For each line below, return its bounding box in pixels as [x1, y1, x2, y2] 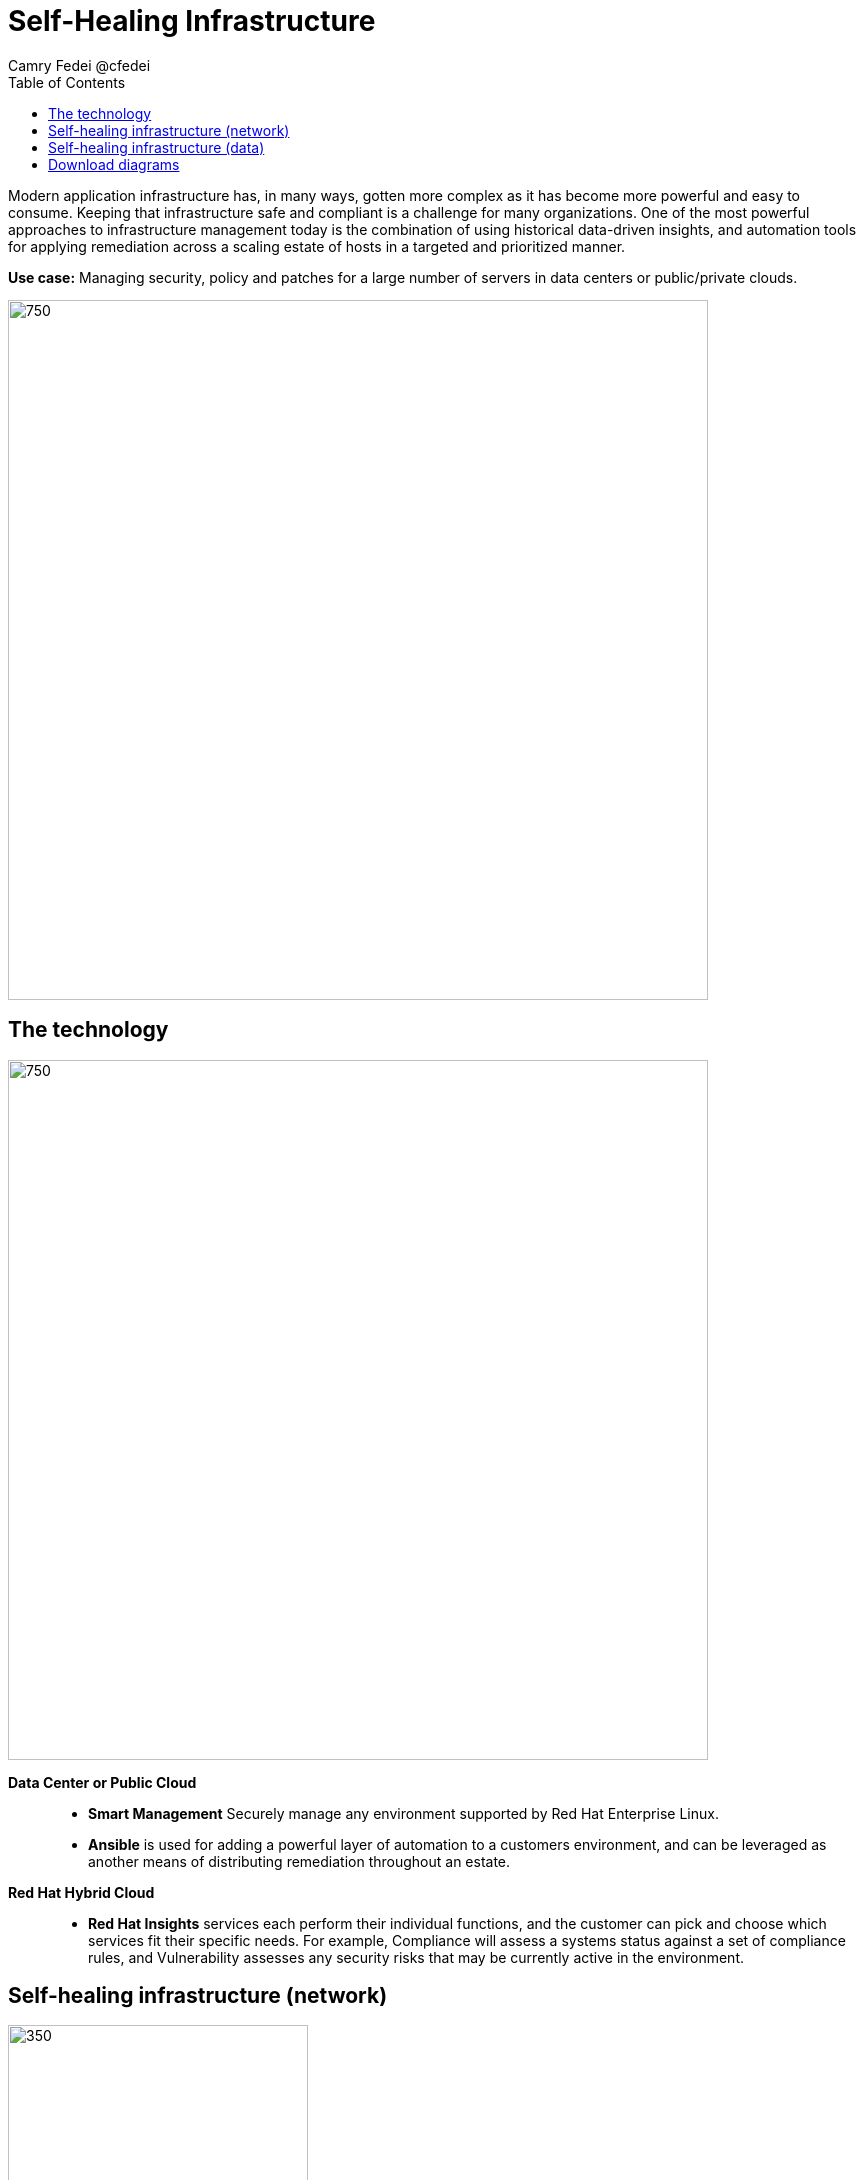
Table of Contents [8, 73, 126, 91]
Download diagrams [48, 155, 180, 173]
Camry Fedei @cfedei [8, 56, 151, 74]
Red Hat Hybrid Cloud [8, 1883, 155, 1901]
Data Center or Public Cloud [8, 1773, 197, 1791]
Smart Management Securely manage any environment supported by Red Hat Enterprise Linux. [88, 1804, 719, 1822]
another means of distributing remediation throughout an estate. [88, 1852, 511, 1870]
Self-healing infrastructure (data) [48, 138, 265, 156]
